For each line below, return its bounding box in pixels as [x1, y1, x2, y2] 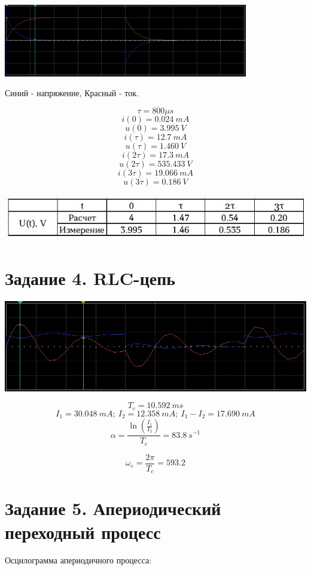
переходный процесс [5, 519, 161, 544]
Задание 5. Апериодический [5, 496, 221, 520]
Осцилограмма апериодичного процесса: [5, 554, 152, 566]
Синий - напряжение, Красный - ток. [5, 87, 139, 99]
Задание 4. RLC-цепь [5, 266, 176, 290]
